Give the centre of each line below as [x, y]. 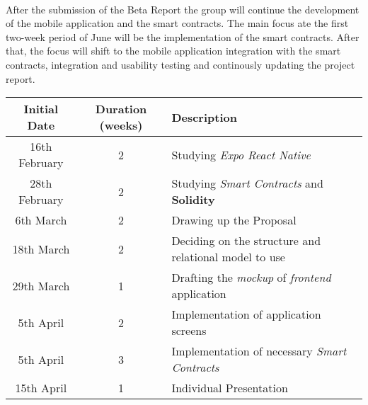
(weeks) [121, 125]
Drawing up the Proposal [234, 220]
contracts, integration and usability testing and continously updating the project [180, 64]
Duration [121, 109]
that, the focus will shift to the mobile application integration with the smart [173, 51]
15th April [41, 388]
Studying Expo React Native [241, 154]
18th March [41, 249]
